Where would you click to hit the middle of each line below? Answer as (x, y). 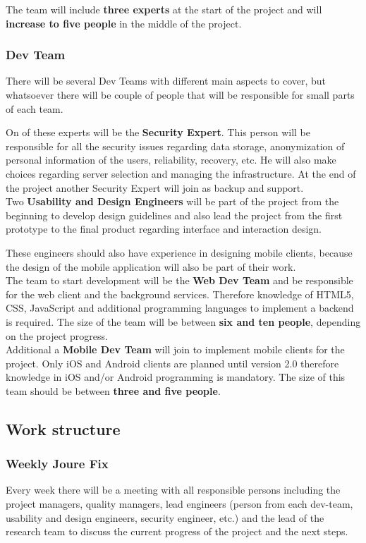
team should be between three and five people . (113, 390)
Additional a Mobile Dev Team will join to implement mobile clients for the (175, 349)
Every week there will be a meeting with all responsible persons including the (173, 490)
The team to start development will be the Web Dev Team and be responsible (179, 280)
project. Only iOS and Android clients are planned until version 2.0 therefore (172, 363)
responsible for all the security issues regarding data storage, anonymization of (175, 146)
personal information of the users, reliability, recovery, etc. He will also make (171, 160)
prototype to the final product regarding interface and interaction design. (164, 229)
